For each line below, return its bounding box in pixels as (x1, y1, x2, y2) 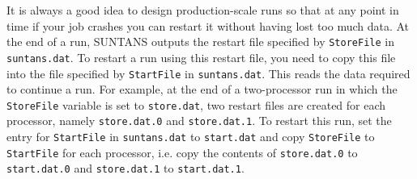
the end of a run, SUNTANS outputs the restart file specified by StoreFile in (6, 33, 394, 50)
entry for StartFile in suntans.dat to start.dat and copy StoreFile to (6, 128, 375, 145)
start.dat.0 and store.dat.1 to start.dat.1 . (6, 160, 245, 177)
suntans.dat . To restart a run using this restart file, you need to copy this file (6, 48, 396, 65)
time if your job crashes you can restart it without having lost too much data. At (6, 17, 410, 34)
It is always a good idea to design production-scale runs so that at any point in (6, 2, 399, 18)
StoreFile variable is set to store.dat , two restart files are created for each (6, 96, 386, 113)
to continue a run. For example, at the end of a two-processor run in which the (6, 81, 398, 98)
